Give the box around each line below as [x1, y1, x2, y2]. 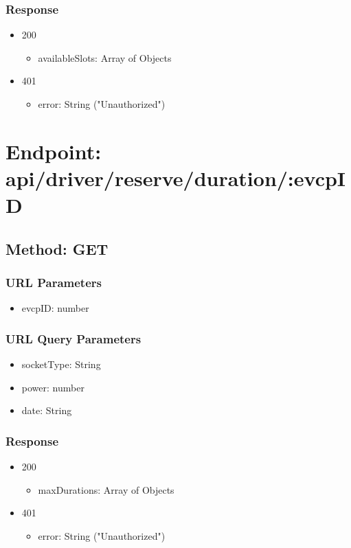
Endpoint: [5, 137, 102, 165]
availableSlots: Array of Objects [38, 50, 172, 65]
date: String [21, 403, 72, 418]
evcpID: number [21, 301, 89, 315]
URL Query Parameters [5, 330, 141, 347]
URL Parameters [5, 274, 102, 291]
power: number [21, 380, 84, 394]
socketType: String [21, 357, 101, 372]
